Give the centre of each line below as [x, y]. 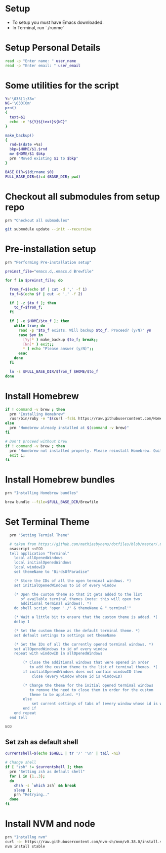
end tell [19, 717]
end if [30, 709]
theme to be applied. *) [55, 695]
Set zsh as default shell [42, 742]
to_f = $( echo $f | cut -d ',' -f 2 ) [46, 294]
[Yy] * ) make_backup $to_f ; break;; [61, 340]
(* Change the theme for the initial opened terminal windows [88, 685]
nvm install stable [25, 846]
